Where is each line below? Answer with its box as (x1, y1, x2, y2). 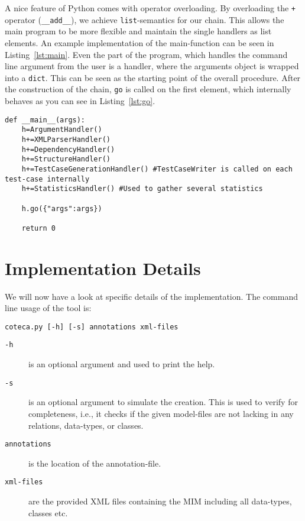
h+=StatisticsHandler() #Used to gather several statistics (21, 185, 263, 193)
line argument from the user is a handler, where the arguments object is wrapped (5, 60, 299, 72)
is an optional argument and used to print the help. (28, 358, 215, 370)
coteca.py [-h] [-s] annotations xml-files (5, 322, 179, 331)
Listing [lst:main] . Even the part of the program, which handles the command (5, 48, 288, 60)
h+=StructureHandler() (21, 155, 111, 164)
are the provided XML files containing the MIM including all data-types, (28, 495, 292, 507)
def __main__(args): (5, 115, 86, 124)
